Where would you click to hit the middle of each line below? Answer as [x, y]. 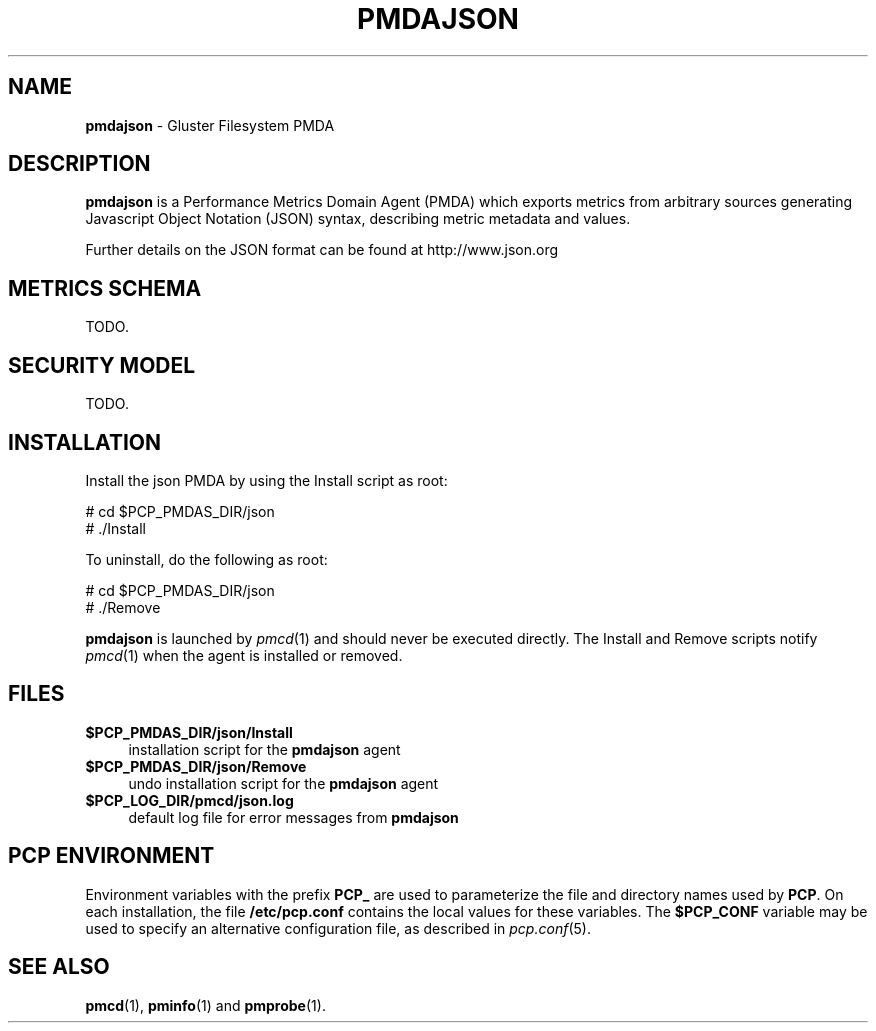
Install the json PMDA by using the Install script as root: [266, 480]
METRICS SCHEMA [105, 288]
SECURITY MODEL [102, 365]
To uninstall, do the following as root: [206, 559]
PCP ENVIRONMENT [111, 856]
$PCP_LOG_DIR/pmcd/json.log [189, 800]
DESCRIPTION [79, 164]
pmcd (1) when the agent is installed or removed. [244, 655]
